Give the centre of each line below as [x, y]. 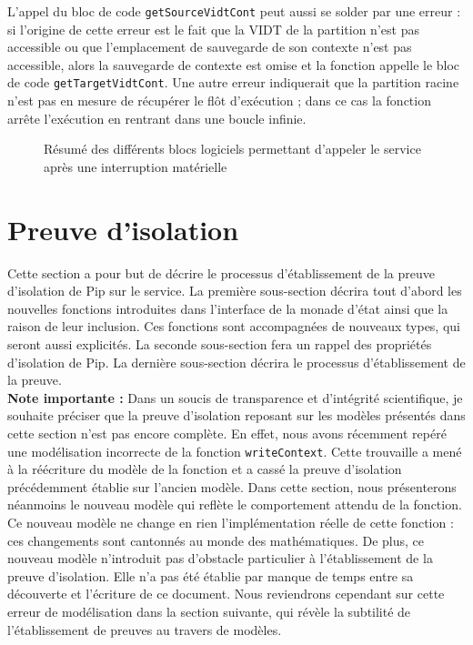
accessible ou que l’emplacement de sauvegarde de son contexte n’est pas [210, 47]
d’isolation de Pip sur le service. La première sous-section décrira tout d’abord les [235, 291]
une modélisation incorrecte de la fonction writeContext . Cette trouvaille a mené [235, 451]
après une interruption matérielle [136, 166]
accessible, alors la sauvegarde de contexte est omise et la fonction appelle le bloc [234, 64]
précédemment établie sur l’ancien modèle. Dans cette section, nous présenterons [232, 486]
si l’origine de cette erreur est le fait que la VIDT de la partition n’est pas [213, 29]
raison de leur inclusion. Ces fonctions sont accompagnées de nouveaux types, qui [234, 326]
